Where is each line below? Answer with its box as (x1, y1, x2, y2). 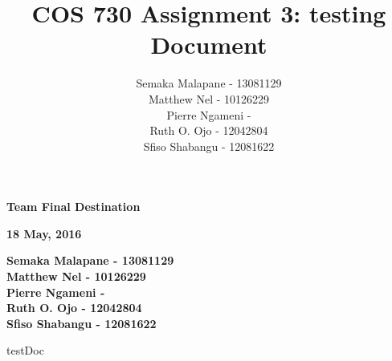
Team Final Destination (6, 198, 141, 215)
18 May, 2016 (6, 225, 82, 241)
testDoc (6, 342, 44, 359)
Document (150, 28, 267, 61)
